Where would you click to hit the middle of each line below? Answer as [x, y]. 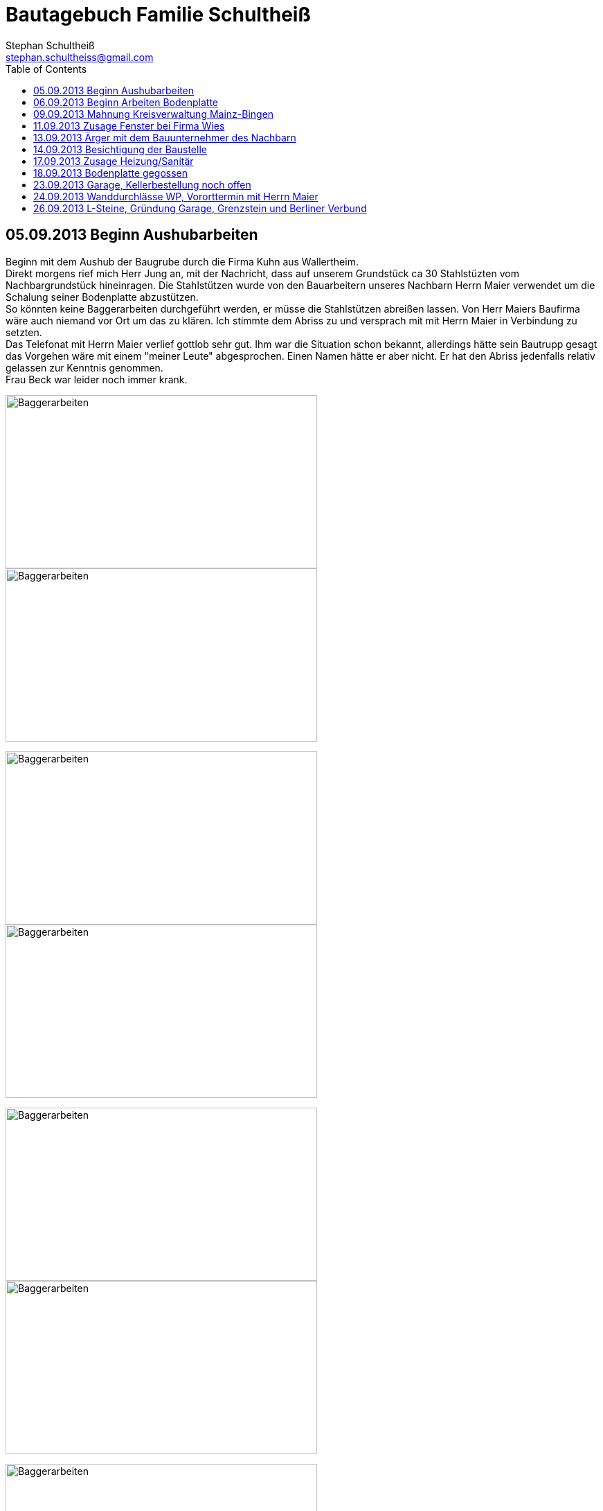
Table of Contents [46, 69]
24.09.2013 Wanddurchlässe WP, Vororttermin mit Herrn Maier [176, 196]
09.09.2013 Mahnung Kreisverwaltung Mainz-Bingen [154, 114]
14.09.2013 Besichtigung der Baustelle [120, 149]
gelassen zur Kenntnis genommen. [84, 367]
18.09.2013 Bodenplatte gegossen [111, 173]
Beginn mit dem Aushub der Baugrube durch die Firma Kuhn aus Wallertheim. [182, 261]
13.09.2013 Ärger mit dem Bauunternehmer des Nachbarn [165, 137]
